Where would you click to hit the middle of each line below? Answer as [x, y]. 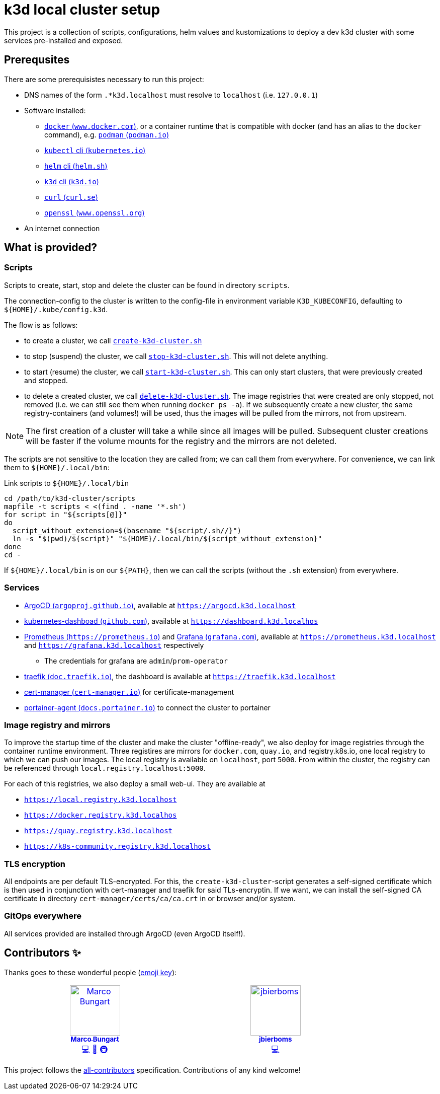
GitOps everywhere [43, 916]
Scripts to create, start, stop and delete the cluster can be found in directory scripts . [147, 285]
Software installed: [55, 110]
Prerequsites [37, 60]
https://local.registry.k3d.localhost [101, 800]
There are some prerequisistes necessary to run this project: [104, 79]
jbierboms [276, 1039]
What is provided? [51, 248]
